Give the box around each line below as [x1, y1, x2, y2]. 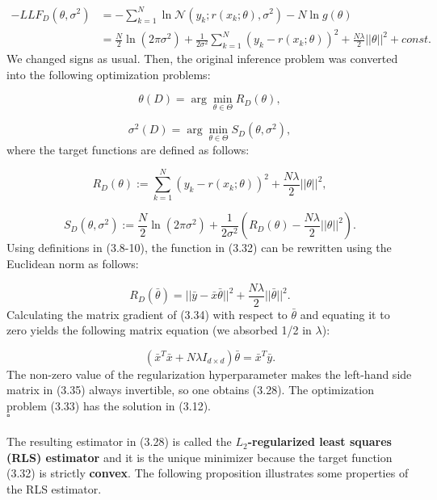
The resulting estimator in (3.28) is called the [6, 433, 232, 450]
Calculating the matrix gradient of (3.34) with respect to [6, 305, 288, 322]
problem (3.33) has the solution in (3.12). [6, 397, 211, 414]
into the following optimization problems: [6, 65, 211, 82]
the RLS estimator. [6, 481, 102, 497]
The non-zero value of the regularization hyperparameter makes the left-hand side [6, 365, 412, 382]
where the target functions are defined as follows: [6, 141, 250, 158]
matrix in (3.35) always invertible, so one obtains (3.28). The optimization [6, 381, 374, 398]
